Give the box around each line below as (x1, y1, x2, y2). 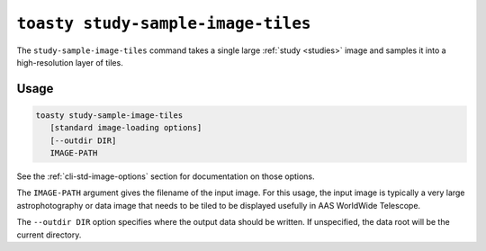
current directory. (16, 229, 82, 240)
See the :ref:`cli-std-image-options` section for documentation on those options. (16, 171, 315, 182)
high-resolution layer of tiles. (16, 57, 123, 67)
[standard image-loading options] (49, 122, 202, 133)
